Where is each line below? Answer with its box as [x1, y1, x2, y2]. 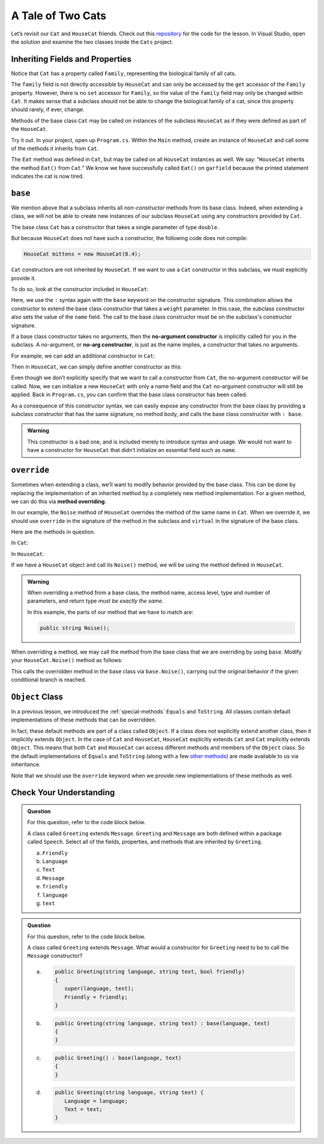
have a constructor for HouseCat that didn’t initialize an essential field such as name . [27, 447, 236, 454]
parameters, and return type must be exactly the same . [27, 597, 164, 604]
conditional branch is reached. [11, 676, 86, 683]
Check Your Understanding [11, 787, 115, 798]
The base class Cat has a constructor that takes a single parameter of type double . [11, 223, 219, 230]
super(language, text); [64, 985, 134, 992]
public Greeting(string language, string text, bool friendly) [55, 968, 245, 975]
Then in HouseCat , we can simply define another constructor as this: [11, 363, 182, 370]
